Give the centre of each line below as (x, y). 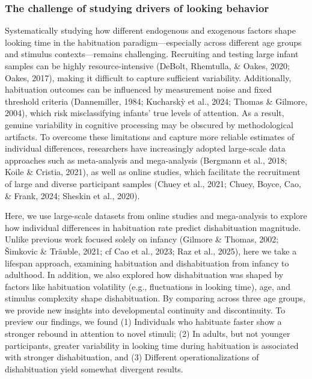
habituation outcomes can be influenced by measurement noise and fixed (138, 89)
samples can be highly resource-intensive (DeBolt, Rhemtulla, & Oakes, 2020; (147, 66)
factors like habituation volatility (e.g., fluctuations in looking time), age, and (148, 286)
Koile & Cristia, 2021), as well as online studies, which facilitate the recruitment (153, 172)
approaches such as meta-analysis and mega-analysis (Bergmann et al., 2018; (146, 160)
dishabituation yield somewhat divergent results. (94, 368)
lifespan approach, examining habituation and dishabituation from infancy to (147, 263)
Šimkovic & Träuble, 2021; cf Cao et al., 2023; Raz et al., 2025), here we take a (151, 251)
